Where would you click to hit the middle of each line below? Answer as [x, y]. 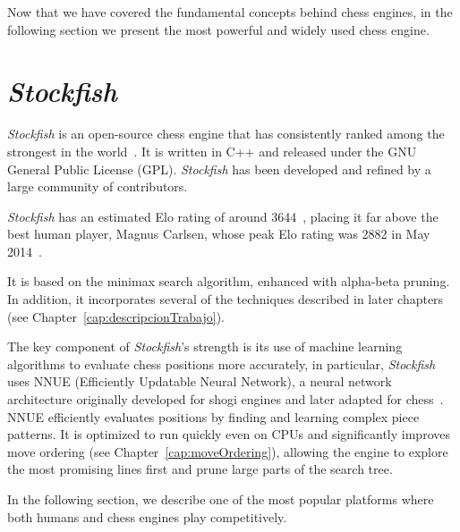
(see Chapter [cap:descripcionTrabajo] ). [116, 316]
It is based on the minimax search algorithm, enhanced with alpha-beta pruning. [229, 281]
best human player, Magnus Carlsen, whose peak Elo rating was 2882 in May [219, 234]
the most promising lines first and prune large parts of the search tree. [200, 469]
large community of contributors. [98, 186]
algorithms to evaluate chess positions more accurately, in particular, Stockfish [221, 363]
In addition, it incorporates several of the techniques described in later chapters [226, 299]
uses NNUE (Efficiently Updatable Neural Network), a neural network [200, 381]
